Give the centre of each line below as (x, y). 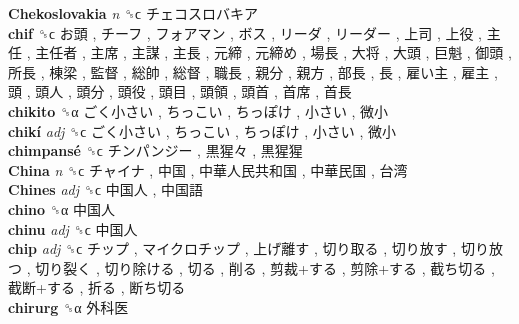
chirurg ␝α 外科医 (68, 306)
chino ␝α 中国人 (61, 208)
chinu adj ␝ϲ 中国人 (73, 228)
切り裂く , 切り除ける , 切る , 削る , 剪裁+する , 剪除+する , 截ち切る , (265, 267)
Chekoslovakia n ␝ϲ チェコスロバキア (133, 13)
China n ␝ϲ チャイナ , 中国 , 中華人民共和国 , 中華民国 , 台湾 (208, 169)
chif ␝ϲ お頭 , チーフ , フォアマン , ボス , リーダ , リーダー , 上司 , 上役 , (245, 32)
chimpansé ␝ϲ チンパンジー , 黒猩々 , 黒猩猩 (155, 150)
